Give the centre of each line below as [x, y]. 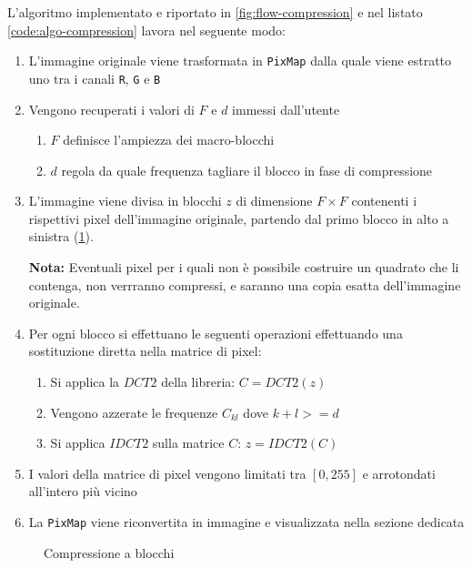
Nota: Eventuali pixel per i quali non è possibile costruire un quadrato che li [244, 267]
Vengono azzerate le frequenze [134, 412]
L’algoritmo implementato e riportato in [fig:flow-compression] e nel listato [215, 12]
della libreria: [198, 382]
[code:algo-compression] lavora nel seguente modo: [146, 30]
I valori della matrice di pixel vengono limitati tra [167, 473]
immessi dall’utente [286, 109]
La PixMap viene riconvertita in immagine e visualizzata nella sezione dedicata [246, 522]
